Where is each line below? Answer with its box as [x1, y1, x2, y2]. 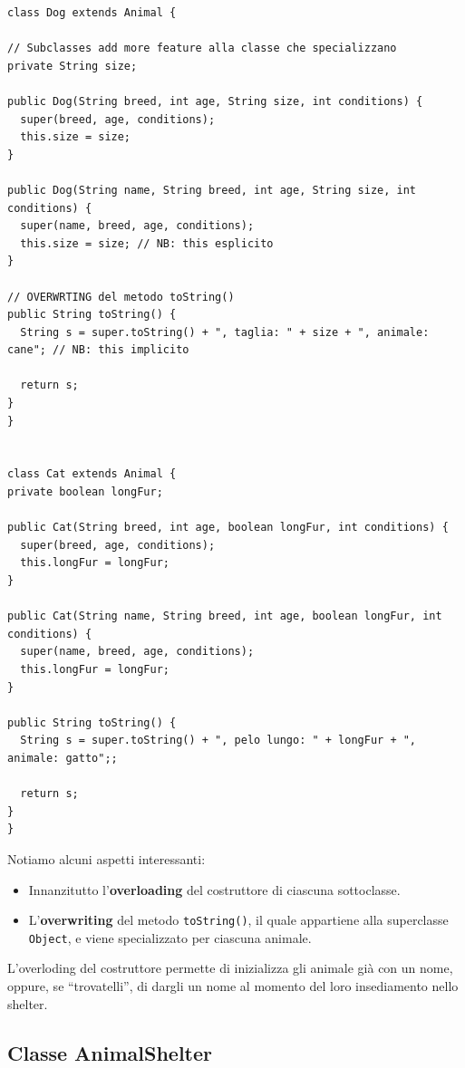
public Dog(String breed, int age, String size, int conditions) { [7, 94, 423, 108]
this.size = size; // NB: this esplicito [20, 236, 274, 250]
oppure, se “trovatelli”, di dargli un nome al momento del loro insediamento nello [7, 977, 459, 995]
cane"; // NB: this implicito [7, 343, 189, 357]
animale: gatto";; [7, 751, 118, 765]
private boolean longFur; [7, 486, 163, 499]
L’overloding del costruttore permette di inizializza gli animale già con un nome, [7, 958, 453, 977]
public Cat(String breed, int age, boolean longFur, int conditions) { [7, 521, 449, 534]
